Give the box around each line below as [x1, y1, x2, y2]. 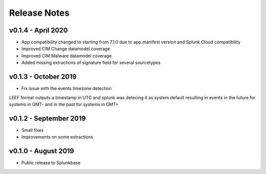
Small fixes [21, 127, 44, 133]
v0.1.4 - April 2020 [9, 26, 68, 34]
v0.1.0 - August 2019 [9, 147, 74, 155]
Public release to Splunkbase [21, 160, 81, 166]
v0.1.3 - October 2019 [9, 73, 77, 81]
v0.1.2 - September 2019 [9, 114, 86, 122]
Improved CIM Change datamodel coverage [21, 46, 110, 52]
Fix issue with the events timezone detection [21, 86, 112, 91]
